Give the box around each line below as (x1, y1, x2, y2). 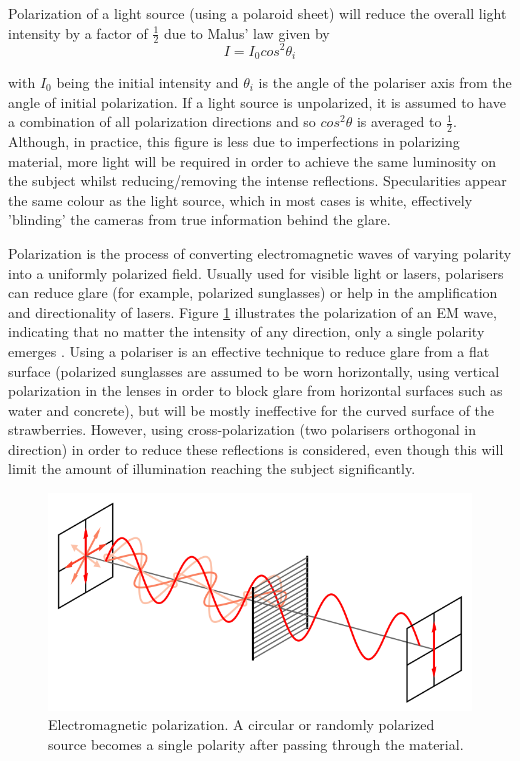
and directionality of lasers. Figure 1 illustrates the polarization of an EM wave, (8, 301, 497, 322)
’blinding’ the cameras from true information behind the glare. (8, 209, 391, 230)
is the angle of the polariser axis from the (258, 71, 512, 92)
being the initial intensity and (56, 71, 239, 92)
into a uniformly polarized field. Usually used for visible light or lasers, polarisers (8, 262, 504, 283)
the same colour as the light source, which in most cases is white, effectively (8, 189, 473, 210)
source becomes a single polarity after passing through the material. (48, 733, 464, 754)
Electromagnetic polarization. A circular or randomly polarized (48, 714, 435, 735)
